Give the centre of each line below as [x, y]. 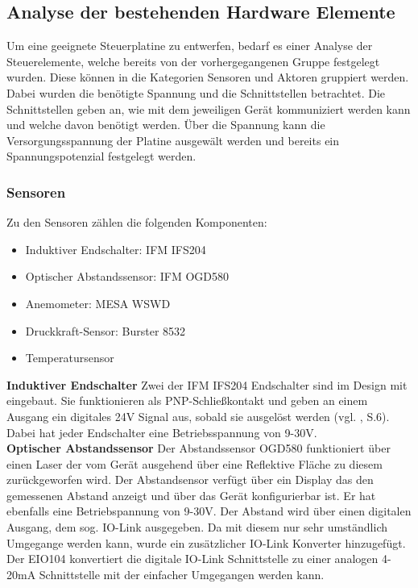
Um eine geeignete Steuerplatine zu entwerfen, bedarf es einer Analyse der [190, 46]
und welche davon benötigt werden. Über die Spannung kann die [166, 125]
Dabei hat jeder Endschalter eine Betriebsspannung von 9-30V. [162, 432]
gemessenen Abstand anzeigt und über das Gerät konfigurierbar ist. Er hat [191, 495]
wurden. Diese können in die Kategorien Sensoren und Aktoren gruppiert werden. [208, 77]
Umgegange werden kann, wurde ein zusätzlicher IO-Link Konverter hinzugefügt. [206, 542]
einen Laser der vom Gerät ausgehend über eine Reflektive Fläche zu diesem [195, 463]
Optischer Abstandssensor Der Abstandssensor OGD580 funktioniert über [199, 448]
